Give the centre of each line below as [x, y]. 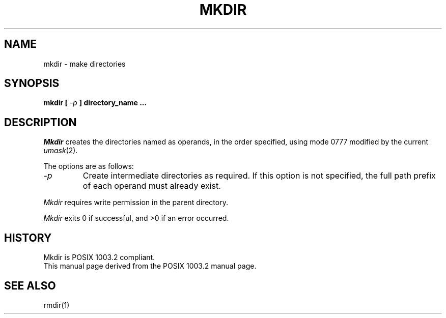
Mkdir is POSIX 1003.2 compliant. [99, 257]
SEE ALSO [30, 285]
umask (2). [61, 151]
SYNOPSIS [32, 83]
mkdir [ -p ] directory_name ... [95, 103]
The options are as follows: [89, 166]
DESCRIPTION [40, 122]
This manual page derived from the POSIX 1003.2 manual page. [150, 266]
